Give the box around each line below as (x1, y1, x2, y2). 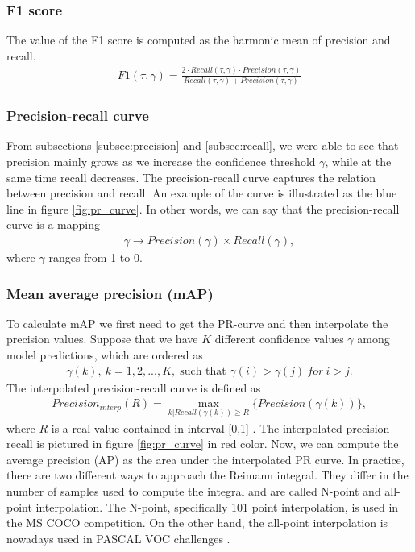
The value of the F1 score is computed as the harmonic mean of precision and (6, 31, 391, 48)
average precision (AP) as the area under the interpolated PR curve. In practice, (6, 450, 405, 467)
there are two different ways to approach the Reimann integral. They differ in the (6, 467, 409, 484)
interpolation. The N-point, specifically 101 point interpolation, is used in (35, 498, 399, 515)
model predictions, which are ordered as (6, 347, 203, 363)
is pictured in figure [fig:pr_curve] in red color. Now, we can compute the (36, 435, 399, 452)
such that (180, 365, 226, 377)
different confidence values (214, 330, 344, 347)
